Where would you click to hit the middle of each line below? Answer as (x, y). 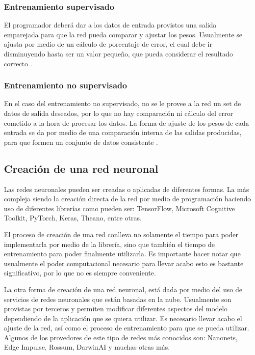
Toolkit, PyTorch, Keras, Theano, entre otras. (73, 218)
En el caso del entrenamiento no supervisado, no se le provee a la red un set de (123, 103)
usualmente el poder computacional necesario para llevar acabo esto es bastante (124, 263)
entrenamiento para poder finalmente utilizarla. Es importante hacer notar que (122, 254)
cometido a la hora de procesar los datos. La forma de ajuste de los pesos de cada (127, 123)
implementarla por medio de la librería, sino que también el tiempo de (109, 244)
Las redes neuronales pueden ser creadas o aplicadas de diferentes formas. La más (127, 189)
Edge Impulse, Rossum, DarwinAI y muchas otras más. (87, 347)
